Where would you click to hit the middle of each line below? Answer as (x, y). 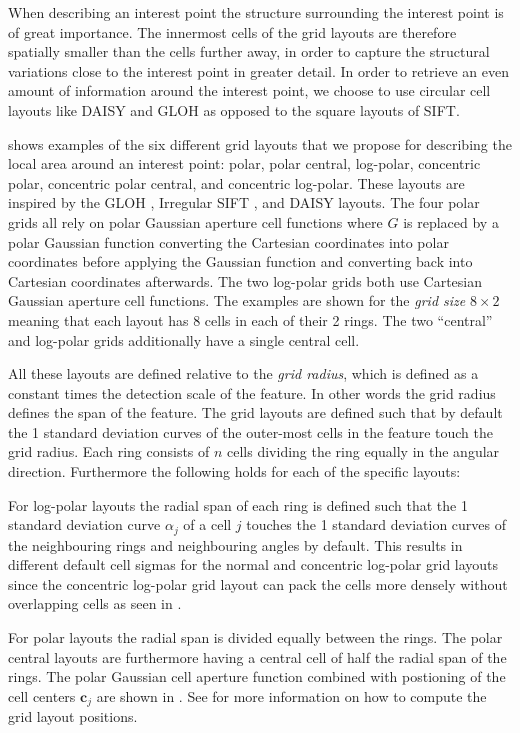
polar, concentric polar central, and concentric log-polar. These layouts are (236, 182)
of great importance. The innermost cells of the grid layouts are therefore (232, 31)
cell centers (42, 695)
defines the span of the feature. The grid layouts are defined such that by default (255, 412)
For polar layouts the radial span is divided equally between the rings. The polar (255, 637)
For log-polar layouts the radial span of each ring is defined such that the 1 (238, 504)
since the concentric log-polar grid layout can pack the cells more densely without (258, 583)
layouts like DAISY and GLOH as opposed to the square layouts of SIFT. (234, 109)
